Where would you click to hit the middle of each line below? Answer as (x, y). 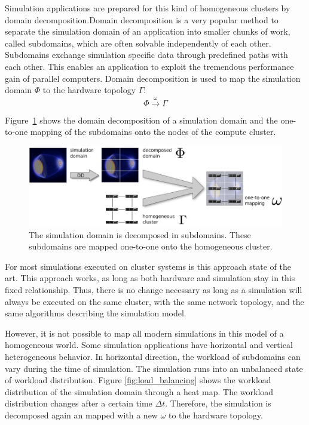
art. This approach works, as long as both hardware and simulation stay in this (150, 278)
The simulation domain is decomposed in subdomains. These (140, 234)
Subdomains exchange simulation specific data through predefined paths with (146, 55)
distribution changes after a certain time (79, 403)
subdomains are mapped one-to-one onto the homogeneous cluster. (151, 246)
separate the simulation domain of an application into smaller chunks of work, (148, 31)
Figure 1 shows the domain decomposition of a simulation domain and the (141, 120)
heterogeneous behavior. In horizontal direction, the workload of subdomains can (153, 357)
